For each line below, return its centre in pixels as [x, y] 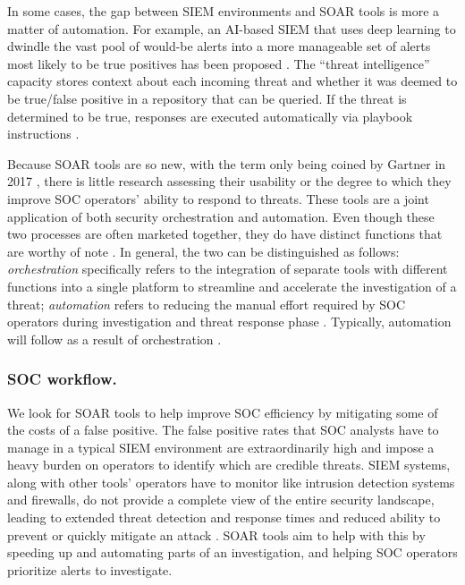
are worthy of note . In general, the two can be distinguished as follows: [203, 251]
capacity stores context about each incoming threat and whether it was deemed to [232, 81]
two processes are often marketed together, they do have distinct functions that [225, 234]
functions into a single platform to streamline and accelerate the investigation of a [232, 286]
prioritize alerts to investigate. [90, 569]
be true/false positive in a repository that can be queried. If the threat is [207, 98]
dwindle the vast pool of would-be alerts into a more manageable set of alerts [219, 46]
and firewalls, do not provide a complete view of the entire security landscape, [221, 500]
